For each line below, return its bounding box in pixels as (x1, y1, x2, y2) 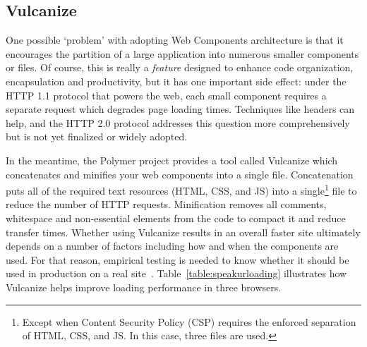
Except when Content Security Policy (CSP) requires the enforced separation (22, 314, 356, 329)
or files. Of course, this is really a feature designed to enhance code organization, (6, 60, 354, 75)
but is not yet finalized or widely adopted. (6, 129, 188, 144)
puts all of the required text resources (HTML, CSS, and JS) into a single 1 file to (6, 181, 357, 197)
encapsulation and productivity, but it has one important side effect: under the (6, 73, 347, 88)
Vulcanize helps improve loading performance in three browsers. (6, 279, 282, 294)
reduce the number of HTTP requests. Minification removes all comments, (6, 197, 327, 212)
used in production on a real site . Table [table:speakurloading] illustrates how (6, 266, 347, 281)
